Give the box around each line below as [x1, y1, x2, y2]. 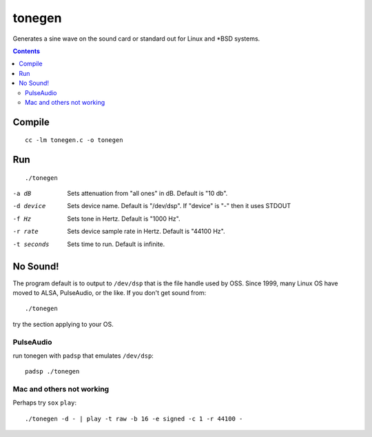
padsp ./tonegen [25, 367, 80, 376]
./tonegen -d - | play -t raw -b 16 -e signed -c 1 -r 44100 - [25, 414, 243, 423]
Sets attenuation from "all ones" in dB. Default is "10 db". [67, 190, 228, 198]
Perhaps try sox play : [12, 398, 77, 407]
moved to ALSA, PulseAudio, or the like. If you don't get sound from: [12, 288, 207, 296]
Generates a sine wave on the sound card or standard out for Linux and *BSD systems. [12, 34, 260, 43]
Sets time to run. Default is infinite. [67, 240, 165, 248]
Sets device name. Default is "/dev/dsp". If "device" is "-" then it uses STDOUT [67, 202, 291, 210]
